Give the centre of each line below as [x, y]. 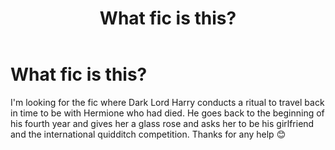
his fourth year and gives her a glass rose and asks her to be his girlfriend [162, 123]
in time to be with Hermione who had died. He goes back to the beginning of [167, 113]
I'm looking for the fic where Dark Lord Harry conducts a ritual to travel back [167, 102]
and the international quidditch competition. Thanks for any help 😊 [148, 134]
